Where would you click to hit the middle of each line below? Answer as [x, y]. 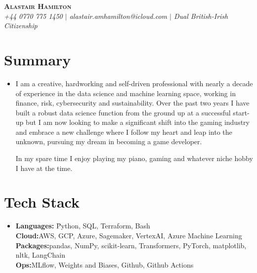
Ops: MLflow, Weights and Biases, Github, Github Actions [105, 264]
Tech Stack [42, 202]
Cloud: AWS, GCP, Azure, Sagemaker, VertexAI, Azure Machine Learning [129, 235]
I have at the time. [44, 168]
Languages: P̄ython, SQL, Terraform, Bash [83, 226]
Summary [38, 59]
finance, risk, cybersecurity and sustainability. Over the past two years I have [132, 103]
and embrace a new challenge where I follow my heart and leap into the [124, 132]
